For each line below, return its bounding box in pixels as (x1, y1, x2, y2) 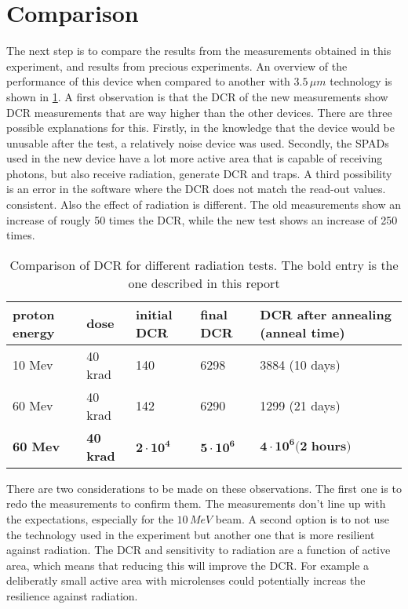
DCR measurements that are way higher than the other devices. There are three (6, 104, 392, 120)
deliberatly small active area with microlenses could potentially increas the (6, 572, 366, 589)
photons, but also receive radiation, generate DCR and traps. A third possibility (6, 165, 392, 181)
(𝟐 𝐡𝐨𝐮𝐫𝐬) (295, 440, 352, 454)
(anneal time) (260, 323, 345, 341)
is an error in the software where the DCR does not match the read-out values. (6, 181, 386, 197)
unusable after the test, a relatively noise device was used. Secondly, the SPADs (6, 134, 389, 151)
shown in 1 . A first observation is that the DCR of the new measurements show (6, 88, 388, 104)
